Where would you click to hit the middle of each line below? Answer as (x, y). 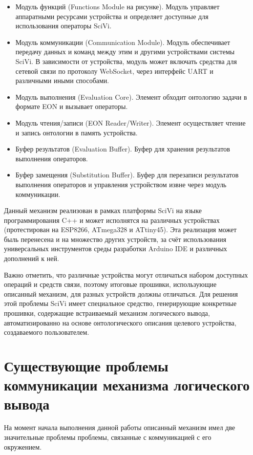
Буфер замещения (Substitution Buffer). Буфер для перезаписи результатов (127, 175)
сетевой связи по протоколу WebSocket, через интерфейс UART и (114, 71)
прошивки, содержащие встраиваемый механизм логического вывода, (107, 313)
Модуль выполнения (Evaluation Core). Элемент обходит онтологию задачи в (131, 97)
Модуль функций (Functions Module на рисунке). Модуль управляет (117, 6)
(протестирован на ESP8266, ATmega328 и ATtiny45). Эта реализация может (120, 229)
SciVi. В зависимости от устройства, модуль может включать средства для (126, 61)
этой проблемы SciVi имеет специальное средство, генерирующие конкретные (120, 303)
